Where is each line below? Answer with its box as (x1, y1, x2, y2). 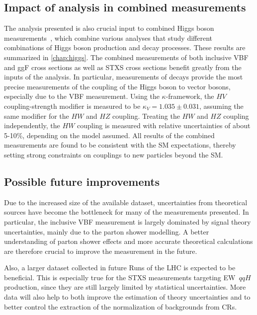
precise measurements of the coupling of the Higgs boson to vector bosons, (4, 81, 231, 91)
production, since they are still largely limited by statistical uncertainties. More (4, 282, 246, 292)
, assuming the (199, 100, 244, 111)
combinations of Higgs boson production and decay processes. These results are (4, 42, 246, 53)
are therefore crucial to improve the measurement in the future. (4, 245, 197, 256)
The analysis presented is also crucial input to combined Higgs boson (4, 23, 214, 33)
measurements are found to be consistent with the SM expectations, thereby (4, 140, 236, 150)
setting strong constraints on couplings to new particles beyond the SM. (4, 149, 223, 159)
